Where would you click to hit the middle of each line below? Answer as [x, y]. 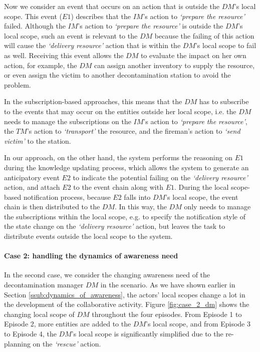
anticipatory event [32, 177]
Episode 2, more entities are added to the [68, 324]
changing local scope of [39, 314]
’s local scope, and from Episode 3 [198, 324]
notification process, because [67, 197]
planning [17, 343]
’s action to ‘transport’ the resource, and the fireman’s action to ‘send [134, 131]
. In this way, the [141, 207]
